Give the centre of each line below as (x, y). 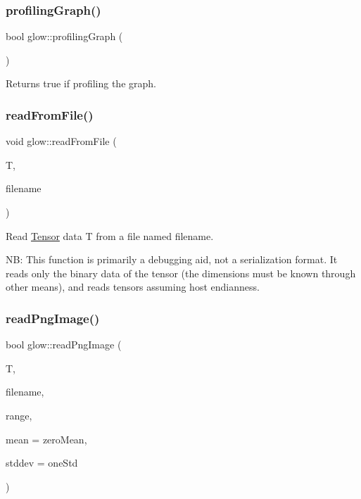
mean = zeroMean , (46, 439)
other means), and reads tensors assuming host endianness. (133, 287)
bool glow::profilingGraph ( (64, 36)
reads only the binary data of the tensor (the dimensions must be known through (181, 273)
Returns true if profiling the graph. (81, 83)
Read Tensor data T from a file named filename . (110, 235)
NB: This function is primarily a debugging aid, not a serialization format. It (172, 259)
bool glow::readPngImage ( (64, 345)
